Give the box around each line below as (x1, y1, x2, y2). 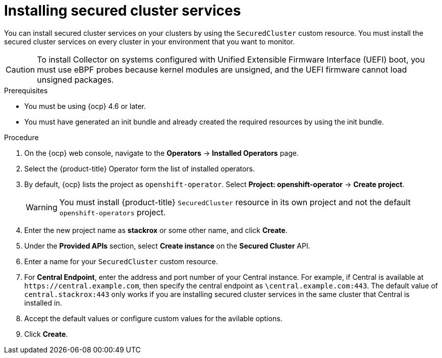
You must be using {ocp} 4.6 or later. (24, 101, 146, 110)
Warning (26, 202, 58, 212)
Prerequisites (4, 86, 48, 95)
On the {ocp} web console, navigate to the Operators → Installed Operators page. (24, 148, 299, 157)
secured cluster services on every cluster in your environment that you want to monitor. (4, 37, 295, 46)
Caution (6, 64, 35, 75)
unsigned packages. (37, 74, 114, 85)
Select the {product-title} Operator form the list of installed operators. (24, 164, 255, 173)
